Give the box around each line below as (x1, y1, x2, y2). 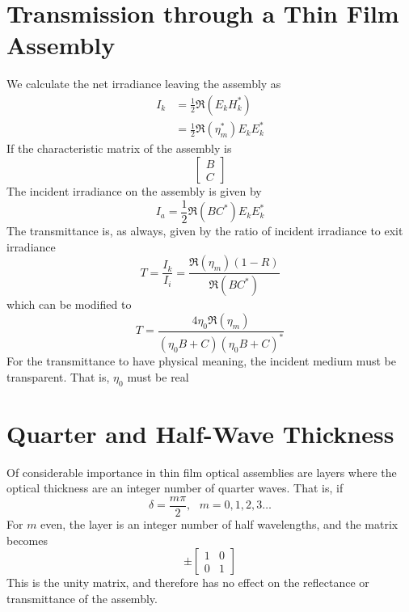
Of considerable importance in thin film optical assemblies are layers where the (6, 463, 397, 480)
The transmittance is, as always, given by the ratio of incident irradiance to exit (6, 222, 403, 239)
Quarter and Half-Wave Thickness (6, 416, 394, 450)
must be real (127, 368, 189, 385)
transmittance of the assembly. (6, 589, 158, 606)
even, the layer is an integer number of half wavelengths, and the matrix (40, 515, 398, 532)
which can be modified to (6, 296, 132, 313)
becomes (6, 531, 48, 548)
